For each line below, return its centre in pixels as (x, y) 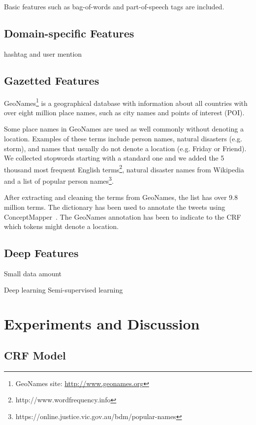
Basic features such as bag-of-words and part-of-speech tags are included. (114, 6)
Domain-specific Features (69, 33)
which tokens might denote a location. (62, 226)
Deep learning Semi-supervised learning (64, 290)
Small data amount (33, 273)
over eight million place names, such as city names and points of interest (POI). (124, 112)
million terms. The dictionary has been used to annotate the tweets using (115, 207)
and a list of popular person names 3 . (59, 180)
